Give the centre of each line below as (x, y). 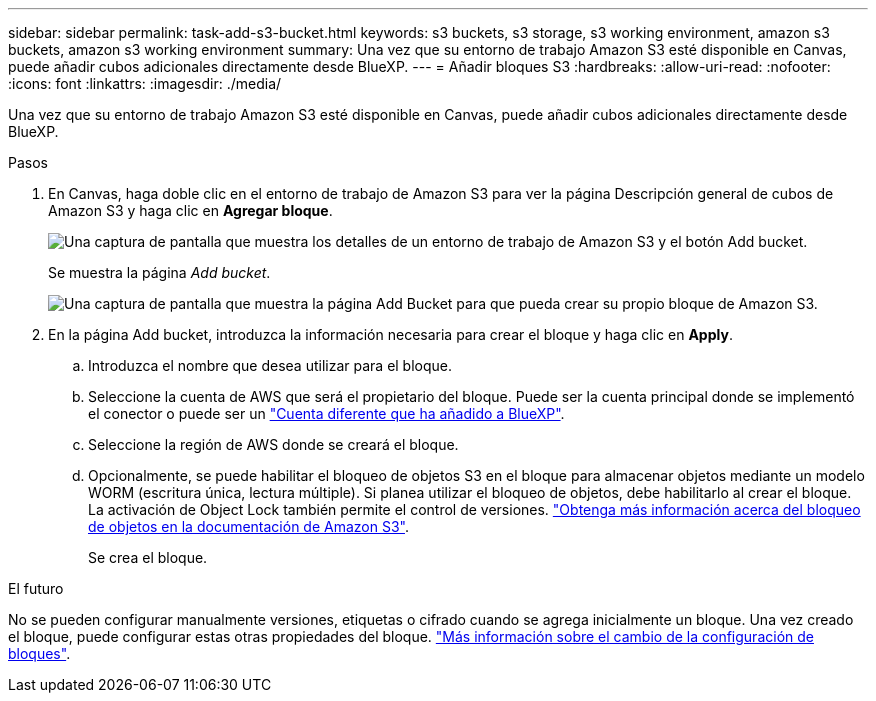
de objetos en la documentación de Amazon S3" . (248, 526)
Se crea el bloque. (148, 557)
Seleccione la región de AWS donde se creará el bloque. (273, 444)
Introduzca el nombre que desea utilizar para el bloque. (270, 365)
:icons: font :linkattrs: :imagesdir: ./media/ (145, 83)
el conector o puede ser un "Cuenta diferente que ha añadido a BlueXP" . (326, 413)
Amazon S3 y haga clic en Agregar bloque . (190, 210)
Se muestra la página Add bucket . (159, 272)
